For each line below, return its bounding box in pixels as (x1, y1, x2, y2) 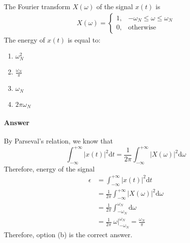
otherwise (128, 24, 157, 31)
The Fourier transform (4, 1, 70, 11)
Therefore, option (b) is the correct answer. (4, 229, 132, 239)
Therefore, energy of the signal (4, 163, 95, 173)
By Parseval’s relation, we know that (4, 135, 113, 145)
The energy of (4, 34, 45, 44)
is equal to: (67, 34, 101, 44)
